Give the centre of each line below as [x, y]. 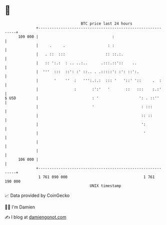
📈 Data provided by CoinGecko [37, 195]
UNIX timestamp [105, 186]
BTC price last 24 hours [107, 24]
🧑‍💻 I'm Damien [20, 207]
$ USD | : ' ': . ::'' [82, 98]
